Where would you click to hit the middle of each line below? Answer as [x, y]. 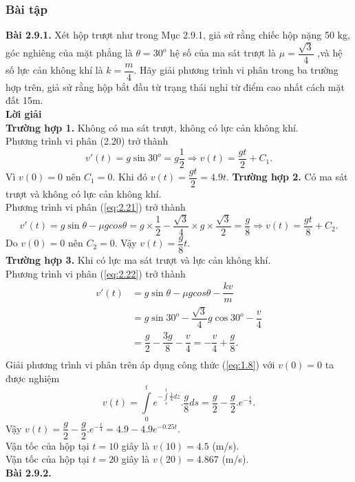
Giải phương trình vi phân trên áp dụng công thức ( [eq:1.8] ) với [140, 365]
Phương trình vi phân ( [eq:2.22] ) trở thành [96, 273]
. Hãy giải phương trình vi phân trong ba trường [236, 70]
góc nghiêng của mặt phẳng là [69, 53]
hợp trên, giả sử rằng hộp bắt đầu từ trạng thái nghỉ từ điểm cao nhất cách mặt [175, 86]
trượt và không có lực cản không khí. [84, 193]
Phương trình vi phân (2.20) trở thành [87, 141]
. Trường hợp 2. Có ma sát [287, 177]
